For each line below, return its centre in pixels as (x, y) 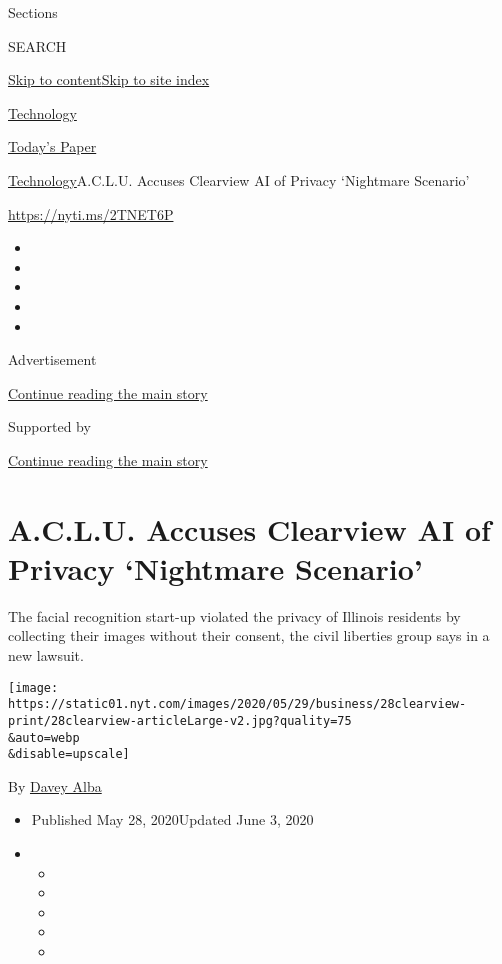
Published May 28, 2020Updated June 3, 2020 (172, 819)
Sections (33, 12)
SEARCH (37, 45)
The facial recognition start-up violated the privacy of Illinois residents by (234, 615)
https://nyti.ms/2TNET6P (91, 213)
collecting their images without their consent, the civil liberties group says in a (249, 635)
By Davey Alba (55, 785)
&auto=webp (44, 737)
